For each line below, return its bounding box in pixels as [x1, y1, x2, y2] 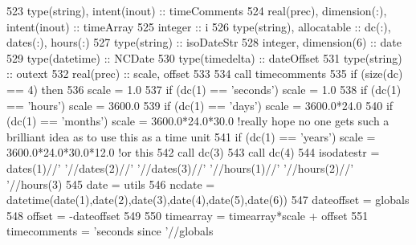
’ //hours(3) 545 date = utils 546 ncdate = [6, 175, 215, 192]
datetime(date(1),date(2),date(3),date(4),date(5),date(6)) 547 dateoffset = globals [6, 191, 410, 208]
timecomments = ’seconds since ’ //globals [6, 223, 214, 239]
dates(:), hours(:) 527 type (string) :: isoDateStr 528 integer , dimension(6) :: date [6, 34, 402, 51]
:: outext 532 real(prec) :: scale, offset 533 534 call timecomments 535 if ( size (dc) [6, 65, 403, 82]
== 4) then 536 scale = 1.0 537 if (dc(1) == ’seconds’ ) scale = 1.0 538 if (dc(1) [6, 80, 402, 97]
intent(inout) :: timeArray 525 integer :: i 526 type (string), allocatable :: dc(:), [6, 18, 391, 35]
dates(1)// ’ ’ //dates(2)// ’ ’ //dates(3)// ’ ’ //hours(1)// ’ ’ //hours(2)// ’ [6, 159, 354, 176]
